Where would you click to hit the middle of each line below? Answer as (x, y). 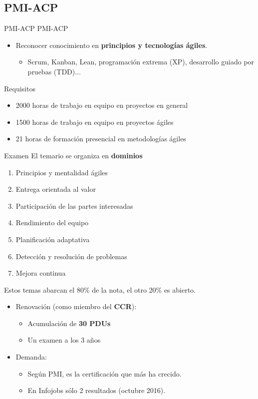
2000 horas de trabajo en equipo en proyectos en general (102, 105)
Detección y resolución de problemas (71, 256)
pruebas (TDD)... (54, 71)
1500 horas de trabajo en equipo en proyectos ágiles (95, 122)
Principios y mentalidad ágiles (62, 172)
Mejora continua (41, 273)
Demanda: (31, 357)
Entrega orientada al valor (56, 189)
